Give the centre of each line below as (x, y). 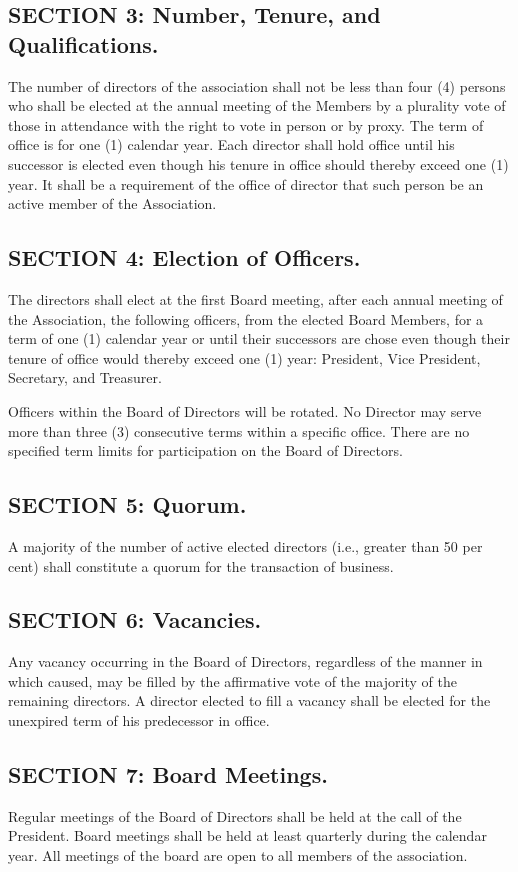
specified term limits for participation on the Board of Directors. (205, 450)
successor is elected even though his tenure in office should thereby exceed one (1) (258, 163)
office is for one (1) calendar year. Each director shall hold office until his (231, 144)
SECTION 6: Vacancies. (135, 619)
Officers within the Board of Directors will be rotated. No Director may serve (245, 410)
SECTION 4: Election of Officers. (184, 257)
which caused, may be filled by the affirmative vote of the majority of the (232, 680)
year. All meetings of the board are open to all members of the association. (238, 855)
